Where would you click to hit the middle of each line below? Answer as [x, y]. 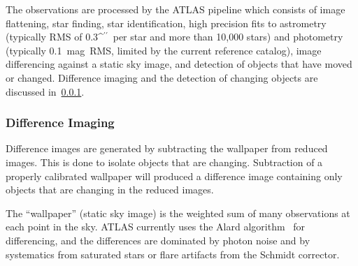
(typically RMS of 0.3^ [55, 37]
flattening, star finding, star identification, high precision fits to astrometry [166, 23]
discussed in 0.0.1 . [45, 91]
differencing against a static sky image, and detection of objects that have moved [179, 64]
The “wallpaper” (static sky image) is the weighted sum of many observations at [178, 213]
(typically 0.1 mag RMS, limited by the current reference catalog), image [164, 50]
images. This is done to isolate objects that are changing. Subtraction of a [164, 162]
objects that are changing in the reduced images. [110, 190]
